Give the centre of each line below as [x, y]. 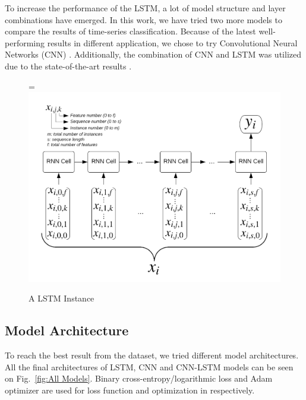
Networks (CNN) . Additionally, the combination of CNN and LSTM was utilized [153, 54]
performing [25, 42]
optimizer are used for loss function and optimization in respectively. [130, 390]
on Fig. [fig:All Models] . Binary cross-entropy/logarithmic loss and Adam [139, 378]
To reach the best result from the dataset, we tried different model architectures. [152, 355]
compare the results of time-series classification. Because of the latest [130, 31]
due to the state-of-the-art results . [68, 66]
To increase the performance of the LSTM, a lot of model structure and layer [145, 8]
